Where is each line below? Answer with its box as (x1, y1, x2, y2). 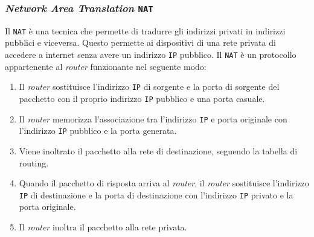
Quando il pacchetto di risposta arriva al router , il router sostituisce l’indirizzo (19, 177, 309, 189)
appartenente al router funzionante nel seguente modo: (5, 60, 207, 72)
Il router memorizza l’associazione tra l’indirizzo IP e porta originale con (19, 112, 287, 125)
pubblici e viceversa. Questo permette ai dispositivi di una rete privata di (5, 36, 276, 49)
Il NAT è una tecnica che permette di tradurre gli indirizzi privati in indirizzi (5, 24, 286, 37)
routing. (19, 156, 49, 169)
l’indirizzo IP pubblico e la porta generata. (19, 124, 177, 137)
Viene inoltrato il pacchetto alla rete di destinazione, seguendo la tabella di (19, 144, 298, 157)
